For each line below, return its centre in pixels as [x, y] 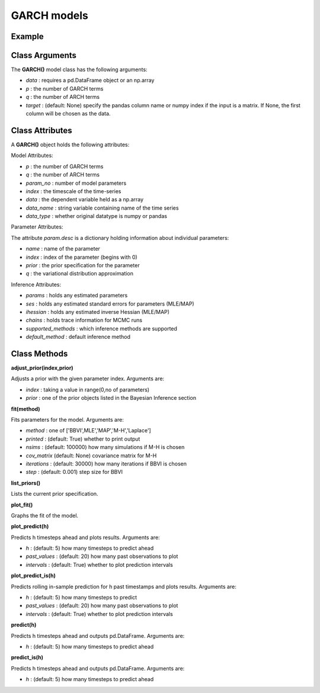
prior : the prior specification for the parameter [83, 265]
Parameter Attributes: [37, 227]
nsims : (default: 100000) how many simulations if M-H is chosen [105, 447]
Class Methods [39, 353]
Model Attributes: [32, 155]
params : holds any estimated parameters [77, 296]
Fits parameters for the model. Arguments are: [67, 420]
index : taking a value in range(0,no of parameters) [88, 389]
